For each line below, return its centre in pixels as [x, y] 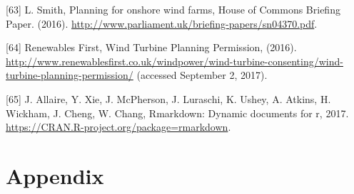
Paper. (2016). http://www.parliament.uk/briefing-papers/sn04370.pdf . [162, 23]
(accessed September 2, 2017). [202, 75]
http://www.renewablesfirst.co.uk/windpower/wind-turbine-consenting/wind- [175, 61]
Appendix [55, 175]
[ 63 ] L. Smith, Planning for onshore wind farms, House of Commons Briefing [173, 9]
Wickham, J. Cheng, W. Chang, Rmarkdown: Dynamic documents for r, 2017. [177, 113]
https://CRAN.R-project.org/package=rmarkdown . [118, 127]
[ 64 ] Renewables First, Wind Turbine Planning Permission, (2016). [151, 47]
